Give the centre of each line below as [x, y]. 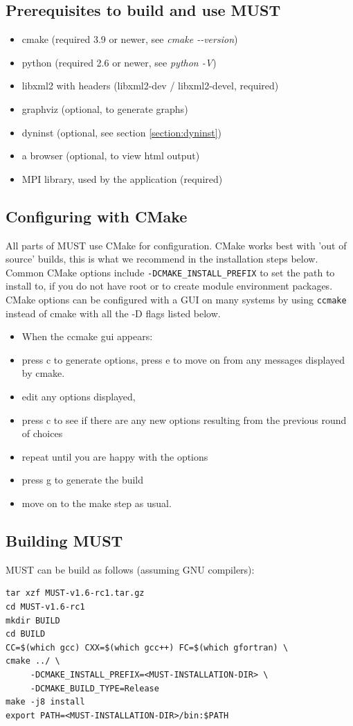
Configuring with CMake [97, 216]
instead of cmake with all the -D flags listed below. [113, 313]
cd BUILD [26, 634]
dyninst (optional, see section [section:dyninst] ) [121, 132]
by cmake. [43, 373]
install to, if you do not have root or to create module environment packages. [169, 286]
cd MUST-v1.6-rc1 [45, 607]
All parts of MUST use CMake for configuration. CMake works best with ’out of [176, 245]
